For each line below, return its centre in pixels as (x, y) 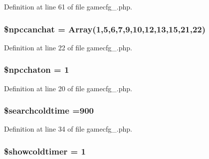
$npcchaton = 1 (37, 70)
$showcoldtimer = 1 (45, 151)
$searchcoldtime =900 (49, 110)
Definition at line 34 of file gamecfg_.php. (68, 129)
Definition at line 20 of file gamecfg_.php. (68, 88)
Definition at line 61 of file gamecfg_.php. (68, 6)
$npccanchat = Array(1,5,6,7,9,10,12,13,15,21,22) (105, 29)
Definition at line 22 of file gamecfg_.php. (68, 47)
